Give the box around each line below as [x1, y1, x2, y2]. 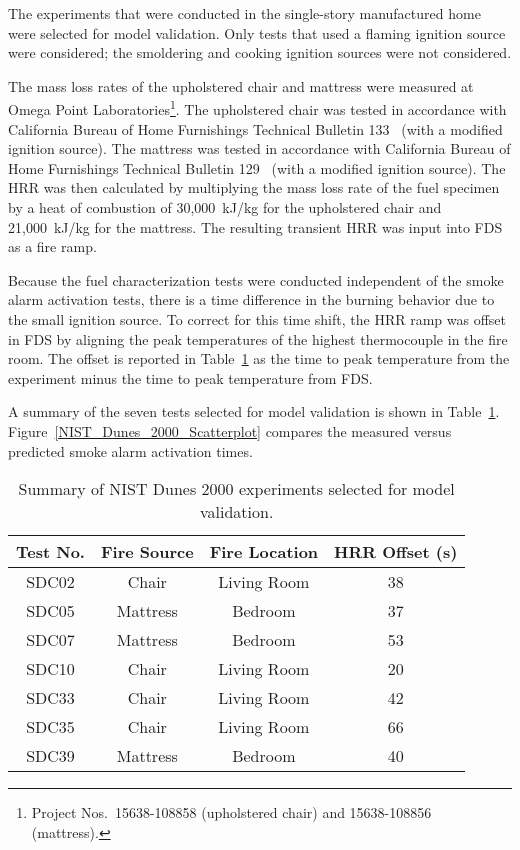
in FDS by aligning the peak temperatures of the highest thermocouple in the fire [8, 328, 508, 349]
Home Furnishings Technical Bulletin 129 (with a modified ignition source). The [8, 157, 506, 178]
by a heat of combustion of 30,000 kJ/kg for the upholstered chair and [8, 197, 442, 217]
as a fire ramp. [8, 236, 97, 257]
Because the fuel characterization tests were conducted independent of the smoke [8, 269, 504, 290]
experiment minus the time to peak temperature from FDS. [8, 367, 373, 388]
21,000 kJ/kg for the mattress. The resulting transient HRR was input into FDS [8, 216, 503, 237]
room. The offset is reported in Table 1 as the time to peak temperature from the [8, 348, 510, 369]
